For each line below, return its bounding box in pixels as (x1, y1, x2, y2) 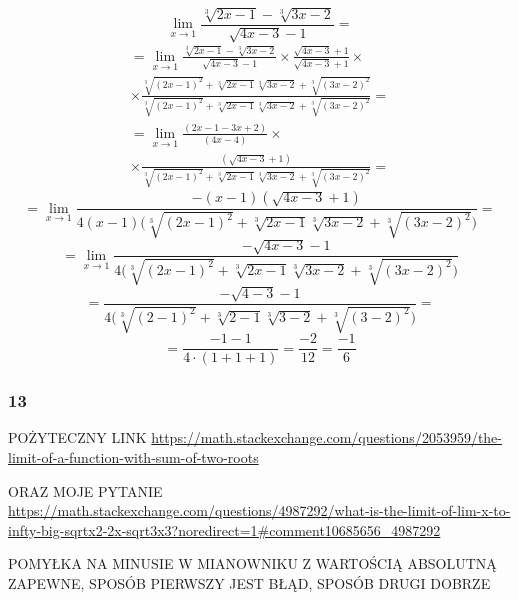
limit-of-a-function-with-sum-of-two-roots (8, 447, 259, 467)
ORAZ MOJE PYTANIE (8, 480, 163, 501)
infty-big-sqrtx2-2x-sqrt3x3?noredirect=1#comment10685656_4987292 (8, 519, 441, 540)
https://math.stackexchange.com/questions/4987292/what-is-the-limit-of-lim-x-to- (8, 500, 511, 521)
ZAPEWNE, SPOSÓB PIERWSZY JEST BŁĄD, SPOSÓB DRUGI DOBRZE (8, 572, 491, 593)
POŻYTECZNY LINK (8, 427, 147, 448)
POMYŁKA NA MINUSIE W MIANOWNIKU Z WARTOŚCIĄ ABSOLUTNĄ (8, 553, 497, 574)
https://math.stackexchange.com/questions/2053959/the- (151, 427, 502, 448)
